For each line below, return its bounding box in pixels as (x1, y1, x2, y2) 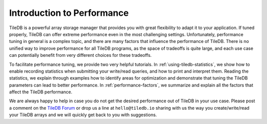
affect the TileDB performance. (9, 89, 73, 95)
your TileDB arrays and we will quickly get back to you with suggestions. (9, 112, 157, 118)
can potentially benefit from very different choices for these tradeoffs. (9, 52, 152, 58)
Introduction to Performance (9, 7, 129, 18)
